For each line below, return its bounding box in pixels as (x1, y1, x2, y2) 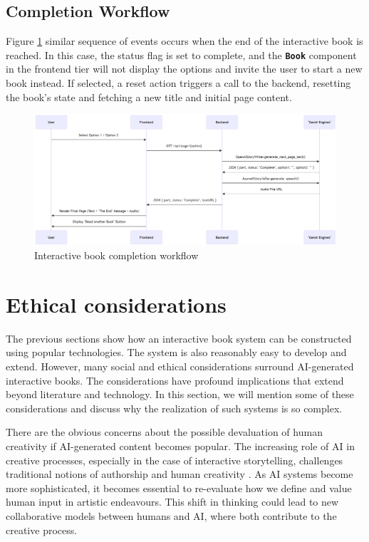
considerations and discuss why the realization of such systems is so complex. (6, 400, 343, 415)
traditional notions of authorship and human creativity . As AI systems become (6, 467, 353, 481)
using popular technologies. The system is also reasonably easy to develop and (6, 345, 347, 360)
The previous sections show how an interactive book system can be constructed (6, 330, 352, 345)
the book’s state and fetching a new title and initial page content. (6, 89, 292, 104)
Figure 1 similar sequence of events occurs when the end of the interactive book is (6, 33, 363, 48)
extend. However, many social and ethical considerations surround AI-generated (6, 358, 354, 373)
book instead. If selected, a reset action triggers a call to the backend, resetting (6, 75, 351, 90)
